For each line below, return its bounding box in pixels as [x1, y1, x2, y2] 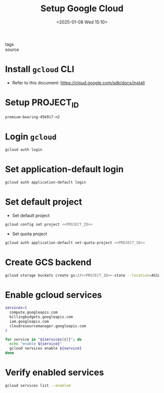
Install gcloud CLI [5, 64, 75, 75]
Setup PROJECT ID [5, 97, 79, 110]
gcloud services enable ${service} [9, 346, 82, 351]
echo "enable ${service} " [9, 341, 62, 347]
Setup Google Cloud [41, 3, 123, 14]
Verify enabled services [5, 367, 104, 378]
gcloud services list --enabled [5, 383, 71, 388]
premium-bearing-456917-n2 [5, 115, 60, 120]
